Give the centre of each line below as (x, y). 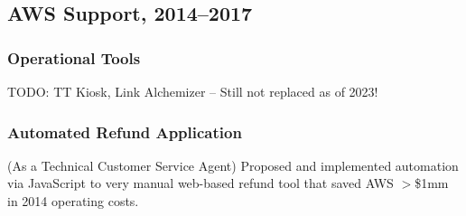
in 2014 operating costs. (73, 201)
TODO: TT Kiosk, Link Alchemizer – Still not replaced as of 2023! (193, 91)
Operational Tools (74, 57)
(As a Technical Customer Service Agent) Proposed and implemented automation (233, 165)
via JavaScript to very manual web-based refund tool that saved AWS (200, 183)
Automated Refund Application (125, 131)
